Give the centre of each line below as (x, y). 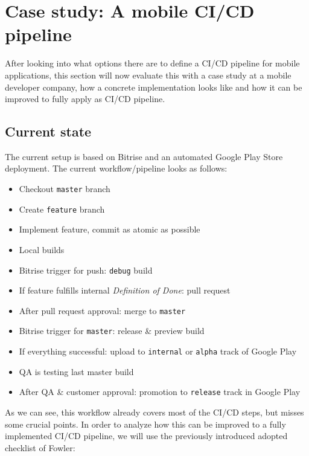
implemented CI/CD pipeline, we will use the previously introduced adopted (146, 436)
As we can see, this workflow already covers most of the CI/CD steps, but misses (154, 412)
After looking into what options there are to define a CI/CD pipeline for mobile (152, 63)
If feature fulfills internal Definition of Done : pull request (125, 290)
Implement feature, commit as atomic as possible (110, 229)
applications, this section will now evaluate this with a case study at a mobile (148, 75)
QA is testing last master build (76, 371)
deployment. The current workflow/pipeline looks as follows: (116, 168)
